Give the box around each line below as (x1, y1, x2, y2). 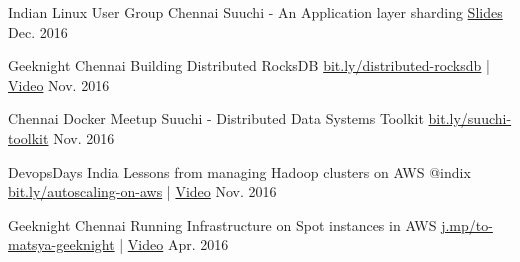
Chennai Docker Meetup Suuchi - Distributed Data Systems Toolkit (8, 108, 424, 129)
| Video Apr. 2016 (119, 234, 229, 255)
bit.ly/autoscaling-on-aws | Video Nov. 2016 (8, 181, 277, 202)
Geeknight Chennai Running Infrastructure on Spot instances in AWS (8, 214, 437, 235)
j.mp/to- (441, 214, 493, 235)
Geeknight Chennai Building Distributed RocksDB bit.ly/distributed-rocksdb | (8, 55, 490, 76)
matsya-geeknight (8, 234, 115, 255)
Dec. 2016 (8, 21, 68, 42)
